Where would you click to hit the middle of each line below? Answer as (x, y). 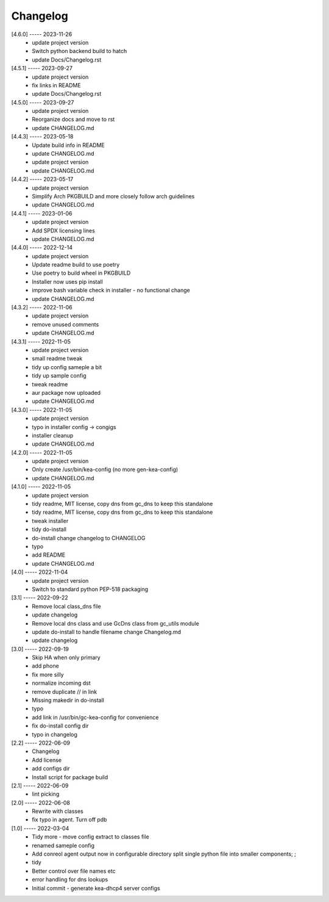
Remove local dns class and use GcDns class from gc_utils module (115, 623)
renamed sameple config (63, 845)
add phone (45, 666)
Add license (47, 760)
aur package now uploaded (66, 392)
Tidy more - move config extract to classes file (90, 837)
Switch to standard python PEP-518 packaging (90, 589)
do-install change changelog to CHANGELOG (89, 538)
